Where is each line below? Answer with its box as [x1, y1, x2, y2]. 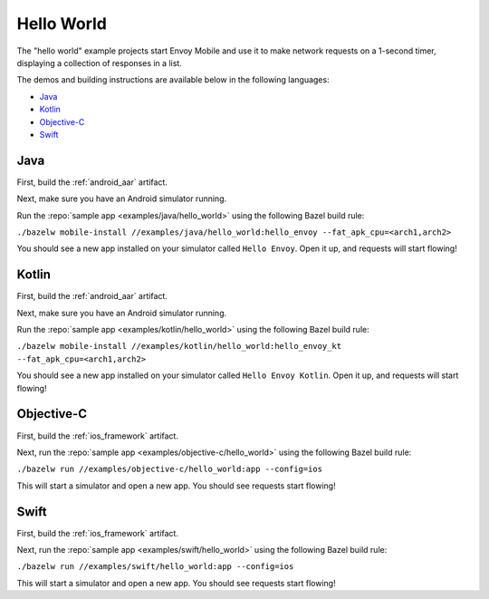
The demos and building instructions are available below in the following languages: [16, 74, 330, 85]
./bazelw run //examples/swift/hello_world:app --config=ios [16, 562, 294, 572]
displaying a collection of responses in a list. [16, 57, 183, 68]
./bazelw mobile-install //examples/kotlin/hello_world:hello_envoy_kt [16, 341, 342, 352]
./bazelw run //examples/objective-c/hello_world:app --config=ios [16, 464, 323, 475]
